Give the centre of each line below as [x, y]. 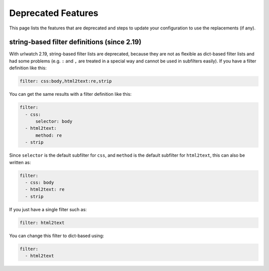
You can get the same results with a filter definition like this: [70, 94]
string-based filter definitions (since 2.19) [75, 42]
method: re [49, 135]
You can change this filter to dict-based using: [57, 236]
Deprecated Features [54, 13]
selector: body [54, 121]
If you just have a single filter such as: [48, 209]
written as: [20, 162]
